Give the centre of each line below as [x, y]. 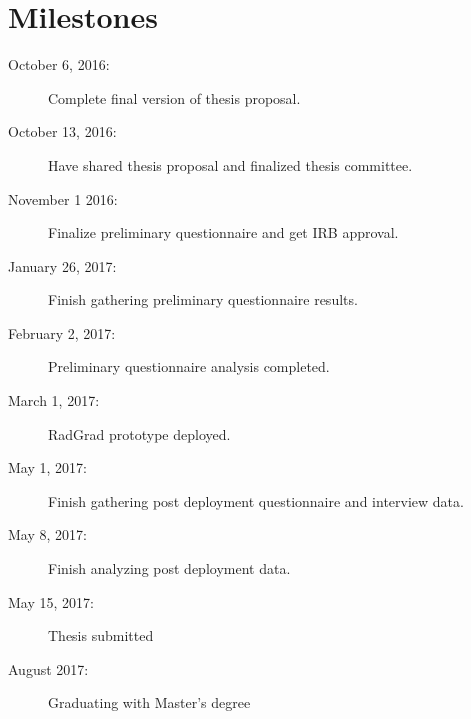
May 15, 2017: [51, 601]
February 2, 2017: [62, 332]
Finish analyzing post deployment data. [169, 568]
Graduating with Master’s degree [149, 702]
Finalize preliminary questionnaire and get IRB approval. [223, 232]
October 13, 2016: [62, 131]
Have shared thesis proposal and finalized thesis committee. [230, 164]
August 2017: [48, 668]
